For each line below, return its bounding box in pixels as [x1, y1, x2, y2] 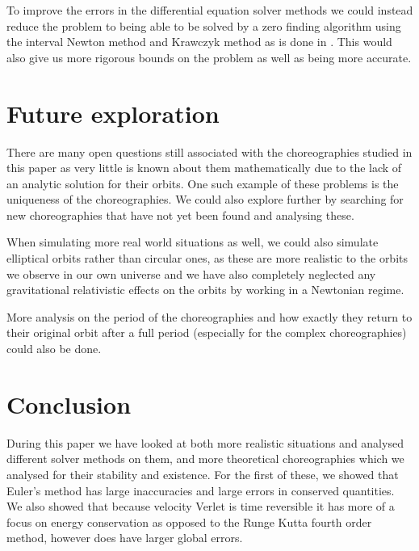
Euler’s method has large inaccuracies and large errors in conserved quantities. [6, 482, 395, 498]
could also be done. [6, 340, 102, 357]
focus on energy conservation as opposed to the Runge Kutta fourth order [6, 513, 372, 530]
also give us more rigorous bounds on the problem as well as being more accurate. [6, 48, 412, 65]
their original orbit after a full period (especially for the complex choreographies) [6, 324, 407, 341]
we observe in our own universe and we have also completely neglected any [6, 265, 376, 282]
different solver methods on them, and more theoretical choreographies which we [6, 450, 404, 467]
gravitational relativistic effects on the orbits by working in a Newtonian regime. [6, 281, 404, 298]
